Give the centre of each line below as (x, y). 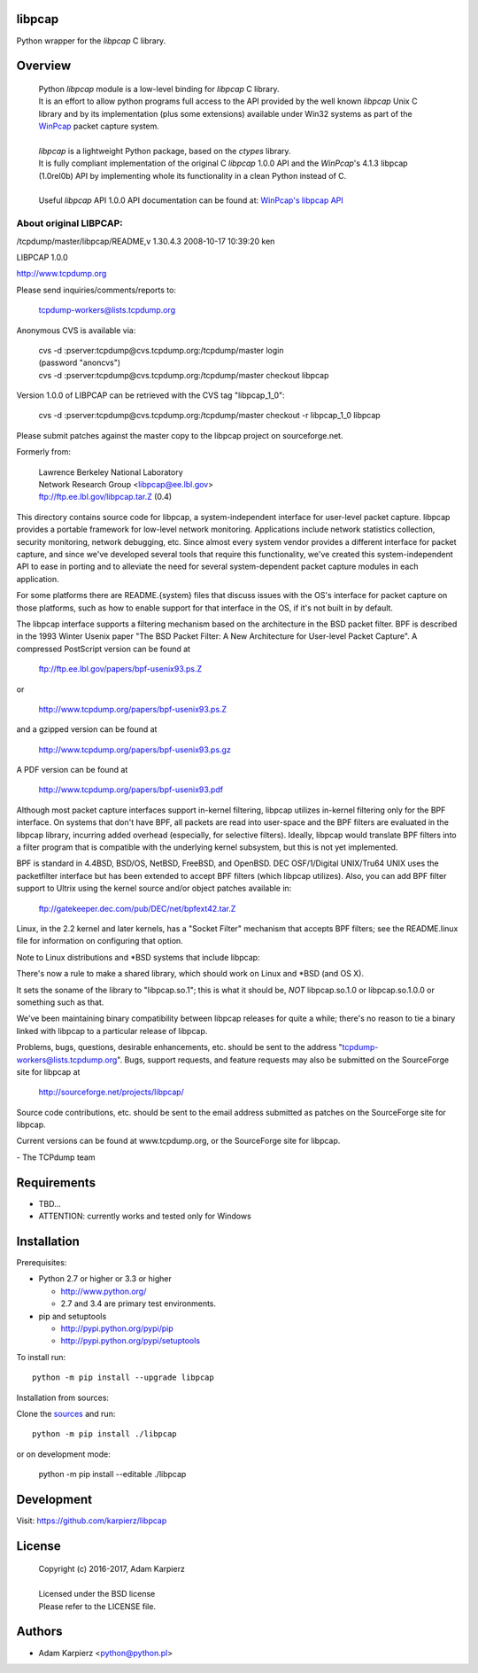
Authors (39, 1632)
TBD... (50, 1203)
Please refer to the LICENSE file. (97, 1606)
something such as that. (60, 1002)
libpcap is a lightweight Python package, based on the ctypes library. (165, 151)
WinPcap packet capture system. (99, 126)
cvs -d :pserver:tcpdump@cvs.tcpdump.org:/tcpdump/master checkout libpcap (184, 375)
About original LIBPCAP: (69, 223)
